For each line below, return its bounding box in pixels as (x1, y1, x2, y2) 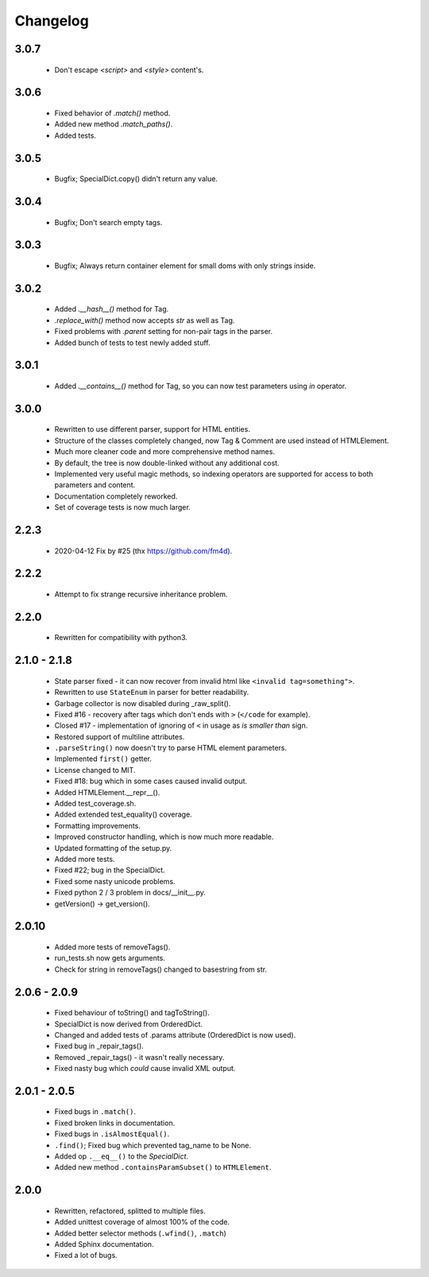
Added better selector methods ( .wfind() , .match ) (54, 1228, 226, 1238)
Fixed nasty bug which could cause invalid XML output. (54, 1064, 236, 1073)
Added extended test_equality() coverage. (54, 809, 192, 819)
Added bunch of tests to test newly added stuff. (54, 338, 211, 347)
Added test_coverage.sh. (54, 799, 137, 809)
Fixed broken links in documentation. (54, 1118, 176, 1128)
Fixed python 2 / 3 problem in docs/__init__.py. (54, 887, 207, 898)
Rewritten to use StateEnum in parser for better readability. (54, 688, 249, 697)
